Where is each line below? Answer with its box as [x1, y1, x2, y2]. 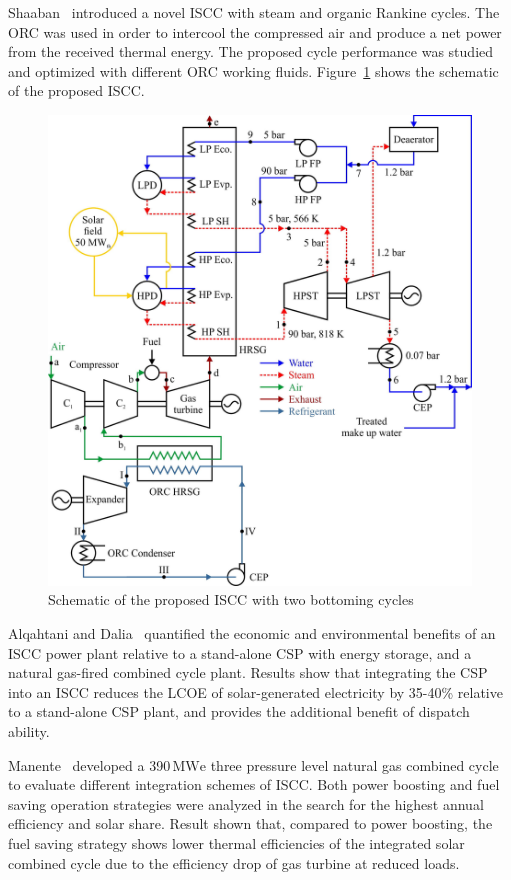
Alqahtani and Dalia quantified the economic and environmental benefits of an [8, 623, 496, 644]
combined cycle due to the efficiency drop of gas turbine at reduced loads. [8, 852, 460, 873]
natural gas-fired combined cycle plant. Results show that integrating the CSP [8, 662, 488, 683]
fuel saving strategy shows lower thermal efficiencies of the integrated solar [8, 833, 465, 853]
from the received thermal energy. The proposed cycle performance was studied [8, 41, 494, 62]
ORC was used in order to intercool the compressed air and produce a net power [8, 21, 502, 42]
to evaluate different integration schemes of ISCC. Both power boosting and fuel [8, 774, 500, 795]
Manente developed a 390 [8, 754, 171, 775]
